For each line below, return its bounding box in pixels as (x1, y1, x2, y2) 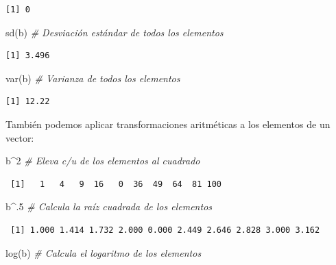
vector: (5, 130, 34, 144)
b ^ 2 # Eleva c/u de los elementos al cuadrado (5, 153, 200, 168)
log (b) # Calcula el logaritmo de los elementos (5, 245, 202, 260)
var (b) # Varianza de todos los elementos (5, 71, 180, 85)
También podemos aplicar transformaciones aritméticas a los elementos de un (5, 116, 331, 131)
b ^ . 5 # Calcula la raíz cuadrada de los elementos (5, 199, 213, 214)
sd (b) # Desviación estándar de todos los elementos (5, 25, 224, 39)
